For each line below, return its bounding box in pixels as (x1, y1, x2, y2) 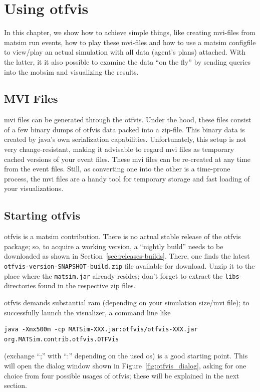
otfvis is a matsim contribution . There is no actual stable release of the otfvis (4, 231, 241, 242)
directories (4, 280, 36, 291)
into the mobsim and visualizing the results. (4, 66, 139, 77)
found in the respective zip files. (38, 280, 136, 291)
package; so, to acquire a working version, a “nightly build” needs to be (4, 241, 223, 251)
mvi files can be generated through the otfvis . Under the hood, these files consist (4, 114, 251, 125)
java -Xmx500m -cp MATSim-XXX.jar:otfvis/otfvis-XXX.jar (4, 326, 198, 333)
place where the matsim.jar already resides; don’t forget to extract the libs (4, 270, 239, 281)
